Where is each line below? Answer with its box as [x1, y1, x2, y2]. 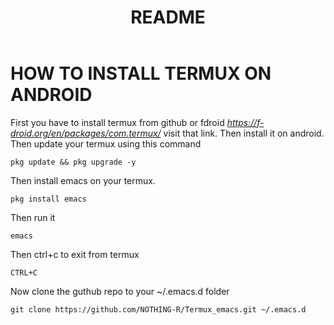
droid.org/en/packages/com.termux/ [10, 127, 162, 139]
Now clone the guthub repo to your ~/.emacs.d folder [10, 285, 230, 297]
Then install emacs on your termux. [10, 174, 156, 186]
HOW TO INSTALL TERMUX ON [10, 62, 272, 85]
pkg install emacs [10, 194, 87, 204]
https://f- [226, 116, 265, 128]
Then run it [10, 211, 56, 223]
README [130, 6, 206, 29]
